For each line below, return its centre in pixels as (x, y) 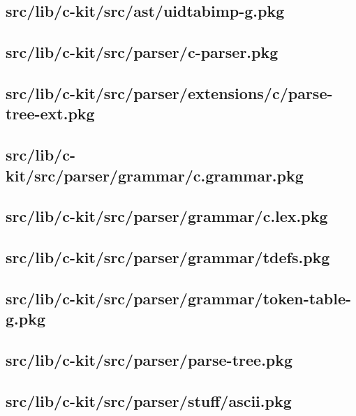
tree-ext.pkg (50, 113)
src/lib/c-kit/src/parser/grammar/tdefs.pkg (168, 257)
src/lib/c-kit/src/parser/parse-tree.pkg (149, 360)
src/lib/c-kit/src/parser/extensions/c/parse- (169, 92)
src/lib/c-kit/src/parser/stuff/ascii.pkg (149, 400)
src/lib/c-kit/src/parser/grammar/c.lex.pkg (167, 216)
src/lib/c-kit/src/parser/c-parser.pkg (142, 52)
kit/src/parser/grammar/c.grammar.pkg (155, 175)
